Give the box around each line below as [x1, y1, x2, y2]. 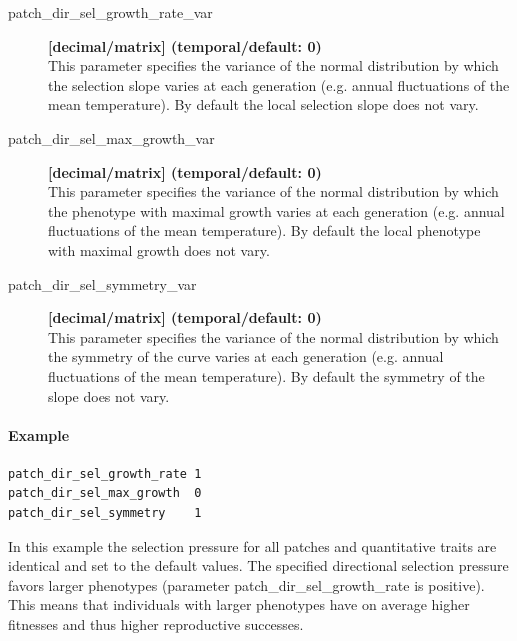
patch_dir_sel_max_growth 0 [8, 486, 202, 501]
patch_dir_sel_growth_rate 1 [8, 466, 202, 481]
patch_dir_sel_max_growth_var [8, 127, 215, 148]
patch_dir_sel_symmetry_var [8, 273, 197, 294]
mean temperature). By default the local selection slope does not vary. [48, 94, 479, 115]
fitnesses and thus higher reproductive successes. [8, 614, 304, 635]
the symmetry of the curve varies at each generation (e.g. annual [48, 346, 444, 367]
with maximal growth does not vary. [48, 239, 270, 260]
